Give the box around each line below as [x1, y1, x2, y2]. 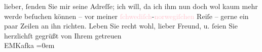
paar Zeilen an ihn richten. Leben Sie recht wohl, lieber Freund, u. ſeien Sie [4, 20, 238, 31]
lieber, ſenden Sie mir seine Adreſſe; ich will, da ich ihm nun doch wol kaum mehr [4, 1, 258, 11]
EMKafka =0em [4, 40, 55, 50]
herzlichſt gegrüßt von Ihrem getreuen [4, 30, 122, 40]
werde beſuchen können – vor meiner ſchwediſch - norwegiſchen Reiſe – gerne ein [4, 10, 249, 21]
